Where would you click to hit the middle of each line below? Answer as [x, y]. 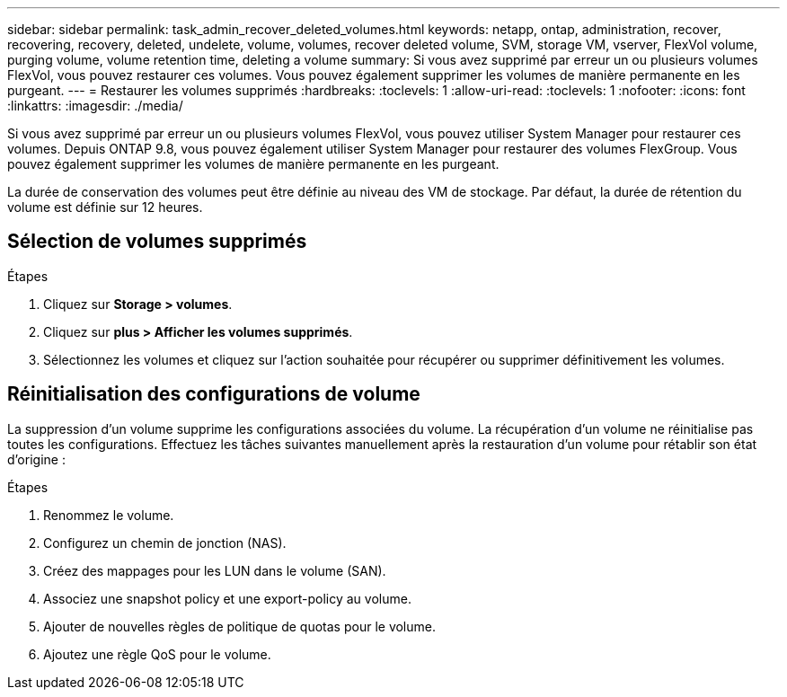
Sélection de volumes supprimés [157, 242]
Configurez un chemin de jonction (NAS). [165, 543]
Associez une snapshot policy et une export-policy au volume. [227, 598]
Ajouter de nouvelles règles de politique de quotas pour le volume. [240, 626]
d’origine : [36, 459]
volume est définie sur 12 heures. [105, 207]
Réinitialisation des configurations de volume [214, 394]
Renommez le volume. [109, 515]
